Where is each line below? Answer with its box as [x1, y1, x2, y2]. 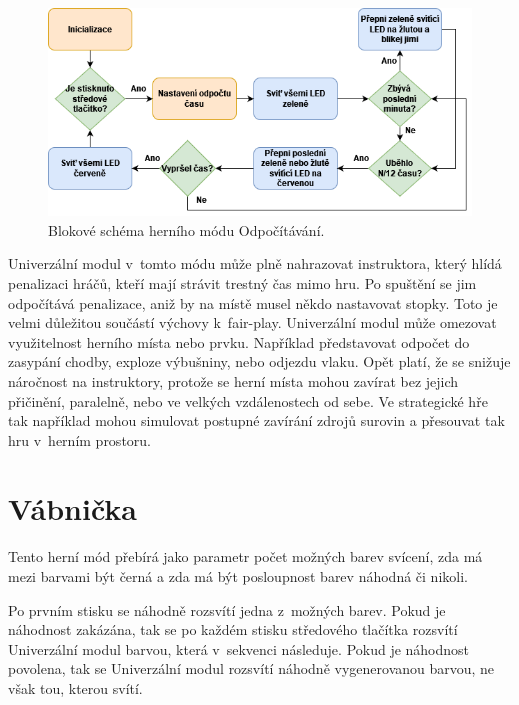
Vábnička [8, 488, 137, 529]
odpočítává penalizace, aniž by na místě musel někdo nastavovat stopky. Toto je [8, 292, 498, 313]
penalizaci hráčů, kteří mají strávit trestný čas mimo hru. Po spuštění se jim [8, 272, 477, 293]
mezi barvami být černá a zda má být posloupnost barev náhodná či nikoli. [8, 566, 468, 586]
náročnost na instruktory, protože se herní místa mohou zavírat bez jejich [8, 370, 459, 391]
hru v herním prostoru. [8, 429, 151, 450]
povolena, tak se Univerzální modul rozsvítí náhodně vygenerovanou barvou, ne [8, 658, 495, 679]
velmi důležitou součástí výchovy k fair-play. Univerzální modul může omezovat [8, 312, 497, 333]
